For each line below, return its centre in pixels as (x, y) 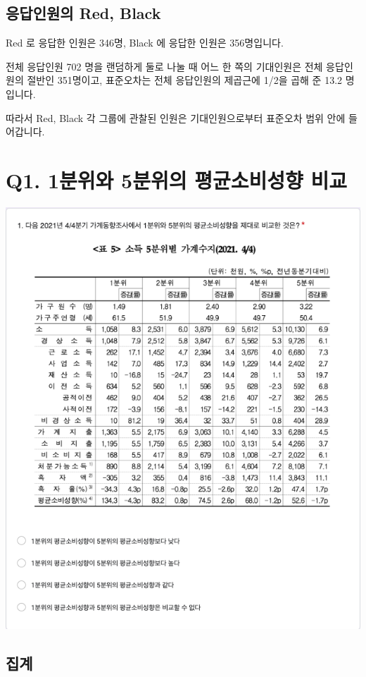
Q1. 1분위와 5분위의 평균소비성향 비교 (176, 179)
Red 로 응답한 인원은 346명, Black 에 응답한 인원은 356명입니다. (145, 43)
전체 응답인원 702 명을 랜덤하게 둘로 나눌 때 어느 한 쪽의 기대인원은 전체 (164, 66)
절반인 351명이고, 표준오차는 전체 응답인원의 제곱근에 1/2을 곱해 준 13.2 (185, 80)
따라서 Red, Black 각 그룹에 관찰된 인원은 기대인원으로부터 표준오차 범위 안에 (176, 117)
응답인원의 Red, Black (83, 13)
